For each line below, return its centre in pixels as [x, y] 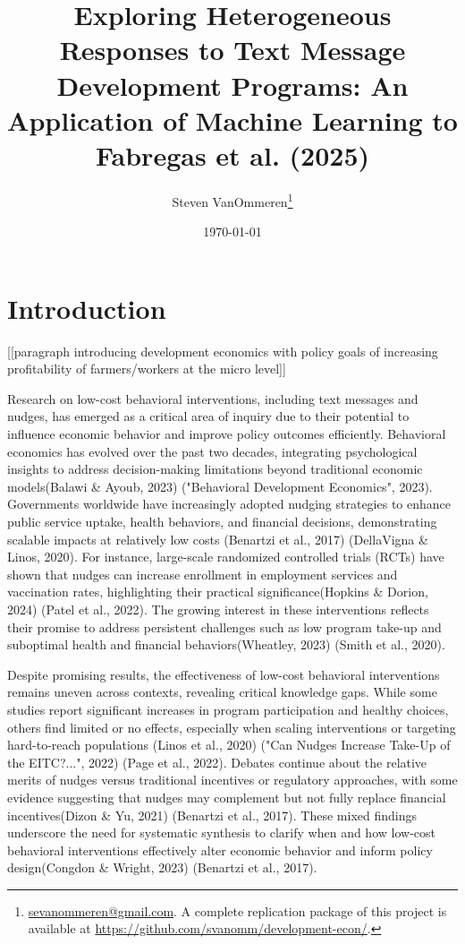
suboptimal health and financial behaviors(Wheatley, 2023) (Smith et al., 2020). [226, 644]
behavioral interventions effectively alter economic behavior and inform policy [220, 850]
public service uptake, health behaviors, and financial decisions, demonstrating [222, 521]
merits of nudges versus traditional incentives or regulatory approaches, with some [232, 780]
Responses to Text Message [232, 50]
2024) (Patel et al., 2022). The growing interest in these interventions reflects [218, 609]
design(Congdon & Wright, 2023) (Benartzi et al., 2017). [162, 867]
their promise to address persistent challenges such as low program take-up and [224, 626]
